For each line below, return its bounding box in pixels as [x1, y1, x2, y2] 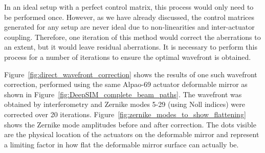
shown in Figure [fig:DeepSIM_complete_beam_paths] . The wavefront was [4, 89, 242, 99]
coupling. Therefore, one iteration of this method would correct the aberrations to [4, 31, 261, 42]
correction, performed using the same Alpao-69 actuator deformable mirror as [4, 79, 248, 90]
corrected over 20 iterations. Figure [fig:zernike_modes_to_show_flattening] [4, 108, 246, 119]
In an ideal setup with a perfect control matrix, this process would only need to [4, 2, 254, 12]
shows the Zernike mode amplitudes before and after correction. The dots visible [4, 119, 256, 129]
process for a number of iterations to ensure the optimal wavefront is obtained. [4, 51, 251, 62]
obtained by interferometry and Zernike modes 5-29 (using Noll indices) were [4, 99, 245, 110]
